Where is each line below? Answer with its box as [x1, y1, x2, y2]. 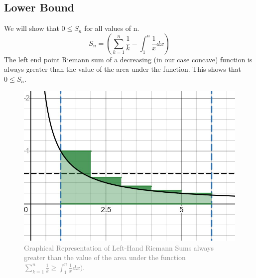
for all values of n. [84, 23, 139, 33]
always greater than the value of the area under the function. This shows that [4, 64, 242, 74]
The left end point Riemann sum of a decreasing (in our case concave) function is [4, 54, 253, 64]
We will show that [4, 23, 59, 33]
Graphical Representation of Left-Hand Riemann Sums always [24, 242, 214, 253]
